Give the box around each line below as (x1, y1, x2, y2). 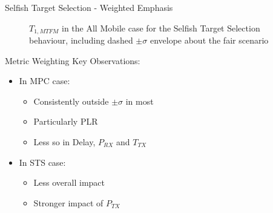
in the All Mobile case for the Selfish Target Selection (62, 21, 260, 34)
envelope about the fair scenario (150, 34, 269, 47)
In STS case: (19, 156, 66, 168)
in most (125, 94, 154, 107)
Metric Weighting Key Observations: (5, 54, 140, 67)
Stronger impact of (33, 196, 104, 209)
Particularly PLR (33, 115, 98, 128)
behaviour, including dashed (29, 34, 133, 47)
